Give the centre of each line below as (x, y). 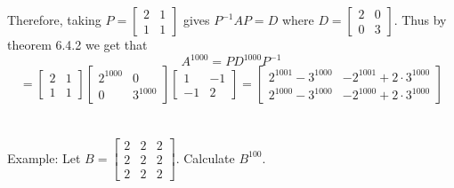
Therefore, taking (54, 20)
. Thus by (420, 20)
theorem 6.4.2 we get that (77, 44)
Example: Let (44, 157)
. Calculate (205, 157)
